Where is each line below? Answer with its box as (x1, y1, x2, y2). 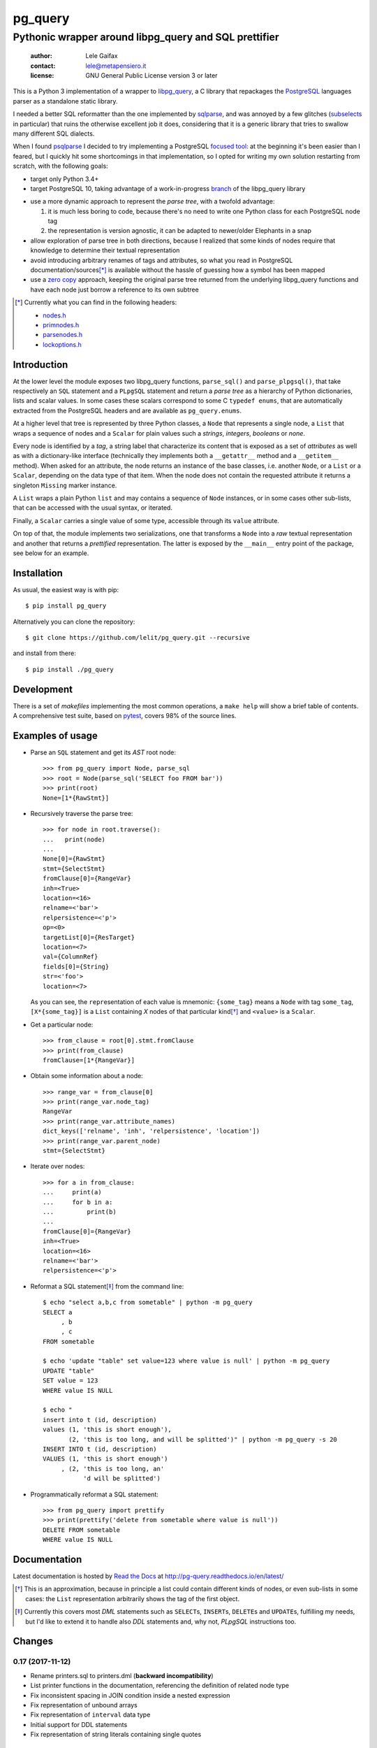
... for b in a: (43, 1198, 113, 1206)
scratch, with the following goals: (13, 162, 108, 171)
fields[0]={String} (43, 962, 110, 970)
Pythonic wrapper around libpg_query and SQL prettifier (13, 31, 279, 43)
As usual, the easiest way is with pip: (13, 585, 119, 594)
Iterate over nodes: (30, 1162, 85, 1170)
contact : (30, 62, 56, 70)
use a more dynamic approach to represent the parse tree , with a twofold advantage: (30, 197, 275, 206)
